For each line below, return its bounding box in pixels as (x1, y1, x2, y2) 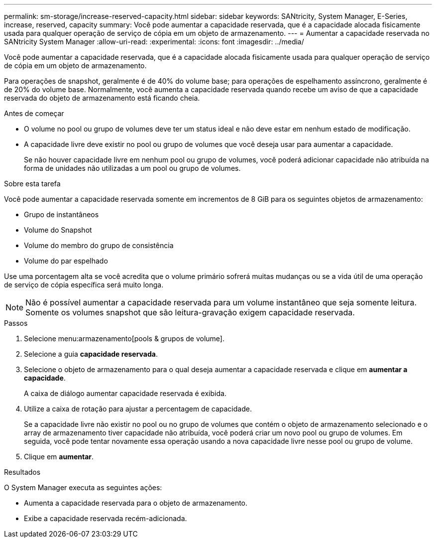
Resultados (4, 468, 41, 476)
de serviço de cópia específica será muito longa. (4, 280, 164, 289)
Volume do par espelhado (24, 257, 108, 265)
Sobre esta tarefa (4, 179, 61, 188)
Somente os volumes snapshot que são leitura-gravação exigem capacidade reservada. (25, 307, 355, 317)
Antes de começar (4, 109, 64, 118)
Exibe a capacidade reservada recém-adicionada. (24, 514, 187, 523)
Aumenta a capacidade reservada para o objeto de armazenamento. (24, 499, 248, 507)
